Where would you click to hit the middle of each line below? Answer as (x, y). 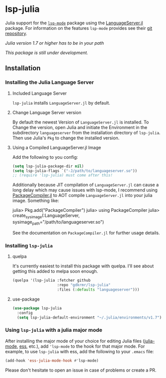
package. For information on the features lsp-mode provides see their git (79, 28)
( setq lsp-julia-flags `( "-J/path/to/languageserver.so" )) (75, 171)
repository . (16, 33)
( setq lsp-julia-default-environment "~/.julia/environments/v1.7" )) (90, 317)
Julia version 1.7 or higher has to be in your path (55, 43)
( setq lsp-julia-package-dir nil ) (48, 166)
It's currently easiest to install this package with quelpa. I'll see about (83, 266)
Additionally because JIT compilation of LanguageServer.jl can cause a (85, 185)
